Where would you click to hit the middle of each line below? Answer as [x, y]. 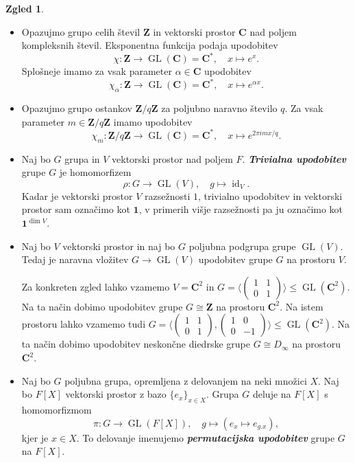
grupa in [82, 158]
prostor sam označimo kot [76, 209]
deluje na [272, 394]
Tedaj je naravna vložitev [75, 259]
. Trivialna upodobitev [294, 158]
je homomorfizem [95, 172]
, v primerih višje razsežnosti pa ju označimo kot [241, 209]
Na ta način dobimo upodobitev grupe [102, 306]
